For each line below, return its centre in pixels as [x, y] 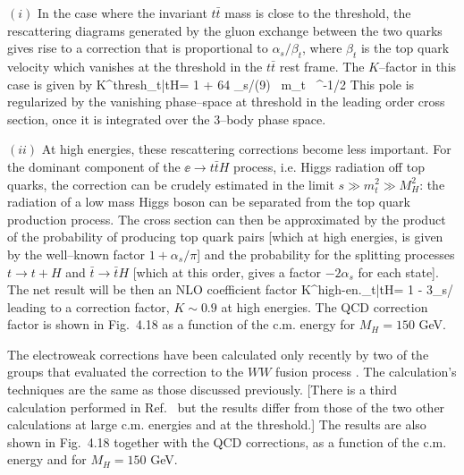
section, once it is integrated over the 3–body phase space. [167, 119]
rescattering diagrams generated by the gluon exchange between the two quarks [225, 30]
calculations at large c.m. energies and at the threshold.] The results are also [217, 424]
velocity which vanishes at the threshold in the [135, 66]
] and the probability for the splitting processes [326, 254]
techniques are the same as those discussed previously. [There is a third [202, 390]
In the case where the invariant [122, 13]
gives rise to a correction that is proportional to [138, 48]
